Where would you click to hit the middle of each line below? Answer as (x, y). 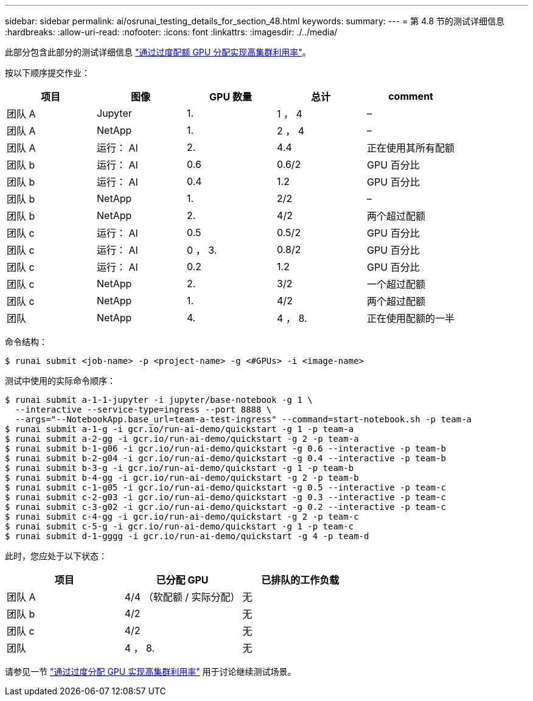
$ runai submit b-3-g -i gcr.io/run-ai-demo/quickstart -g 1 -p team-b (179, 468)
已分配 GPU (182, 580)
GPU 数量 (231, 97)
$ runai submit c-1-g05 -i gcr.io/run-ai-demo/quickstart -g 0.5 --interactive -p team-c (225, 487)
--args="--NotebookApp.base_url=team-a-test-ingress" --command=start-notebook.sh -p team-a (243, 419)
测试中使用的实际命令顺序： (60, 381)
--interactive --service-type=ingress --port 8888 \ (143, 410)
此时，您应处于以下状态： (56, 556)
